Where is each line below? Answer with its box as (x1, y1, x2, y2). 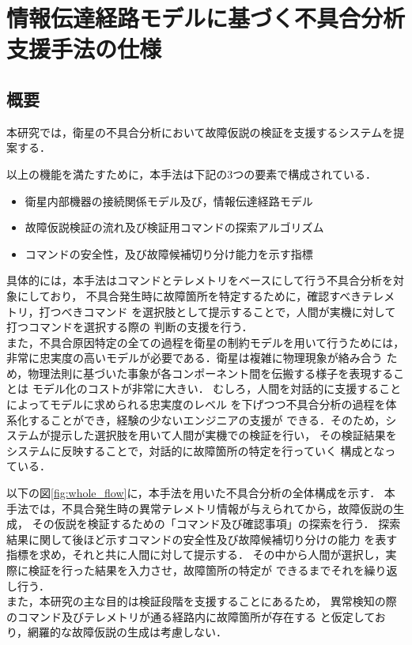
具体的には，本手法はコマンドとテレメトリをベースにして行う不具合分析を (6, 272, 393, 289)
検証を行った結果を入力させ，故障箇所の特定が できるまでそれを (28, 562, 365, 579)
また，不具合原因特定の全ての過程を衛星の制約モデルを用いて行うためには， (6, 334, 405, 350)
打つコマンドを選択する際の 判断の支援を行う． (6, 319, 253, 335)
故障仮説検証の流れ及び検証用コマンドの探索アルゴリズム (25, 219, 324, 236)
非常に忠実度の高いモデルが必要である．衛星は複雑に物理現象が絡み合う (6, 349, 383, 366)
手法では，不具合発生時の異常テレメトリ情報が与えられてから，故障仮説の (6, 500, 394, 516)
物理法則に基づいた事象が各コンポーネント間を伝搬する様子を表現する (28, 364, 394, 381)
